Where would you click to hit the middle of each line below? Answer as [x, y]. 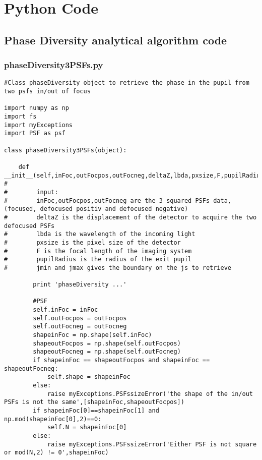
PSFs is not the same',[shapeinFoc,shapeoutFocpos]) [94, 402]
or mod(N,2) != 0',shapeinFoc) [56, 453]
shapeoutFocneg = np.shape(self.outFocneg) [107, 352]
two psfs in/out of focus [47, 92]
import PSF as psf [35, 133]
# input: [31, 192]
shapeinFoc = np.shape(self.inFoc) [92, 335]
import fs [20, 117]
